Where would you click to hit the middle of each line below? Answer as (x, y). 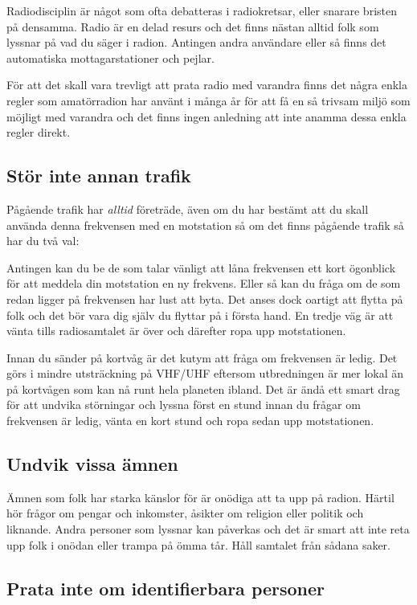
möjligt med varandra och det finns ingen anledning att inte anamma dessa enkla (206, 116)
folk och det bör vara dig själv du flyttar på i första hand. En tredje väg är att (200, 315)
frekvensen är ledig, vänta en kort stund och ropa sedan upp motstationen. (190, 421)
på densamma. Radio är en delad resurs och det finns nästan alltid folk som (193, 26)
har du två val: (43, 241)
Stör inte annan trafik (99, 176)
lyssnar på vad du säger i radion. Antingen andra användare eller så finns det (196, 42)
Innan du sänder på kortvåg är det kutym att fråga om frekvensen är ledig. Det (202, 357)
